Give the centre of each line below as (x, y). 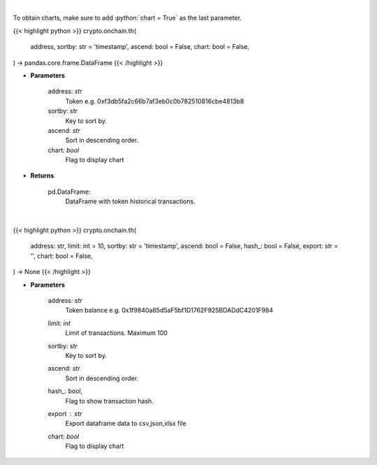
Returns (42, 176)
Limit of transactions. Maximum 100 (116, 333)
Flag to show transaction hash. (109, 401)
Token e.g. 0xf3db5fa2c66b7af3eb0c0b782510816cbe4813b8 (155, 101)
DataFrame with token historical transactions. (130, 201)
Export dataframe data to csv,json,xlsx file (126, 424)
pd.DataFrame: (69, 192)
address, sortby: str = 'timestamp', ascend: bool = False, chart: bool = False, (140, 47)
